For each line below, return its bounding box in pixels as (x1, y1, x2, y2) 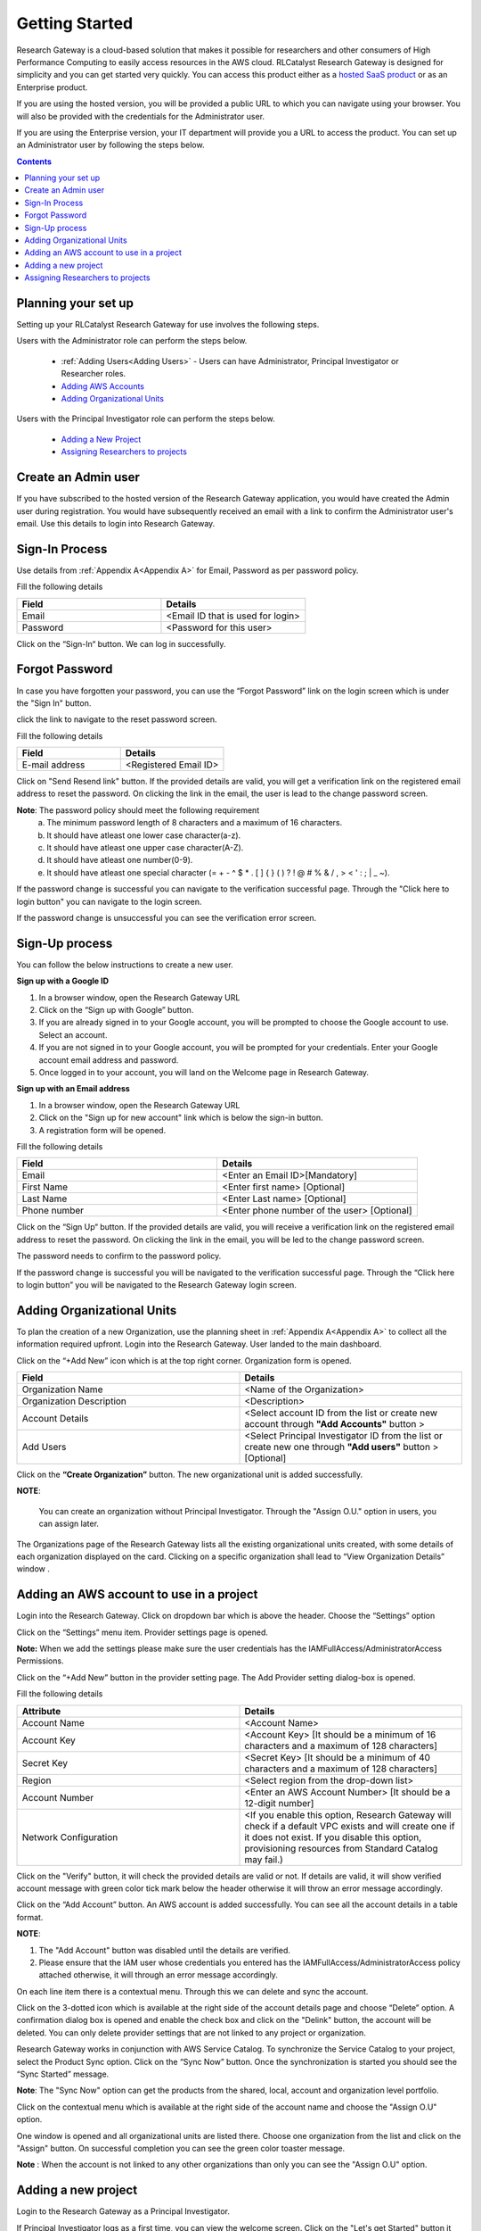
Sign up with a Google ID (16, 975, 110, 986)
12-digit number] (244, 1796, 314, 1809)
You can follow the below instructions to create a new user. (16, 959, 233, 970)
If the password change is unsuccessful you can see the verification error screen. (16, 912, 317, 923)
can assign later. (38, 1518, 100, 1530)
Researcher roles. (61, 369, 126, 379)
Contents (16, 156, 53, 167)
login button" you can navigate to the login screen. (16, 896, 202, 907)
